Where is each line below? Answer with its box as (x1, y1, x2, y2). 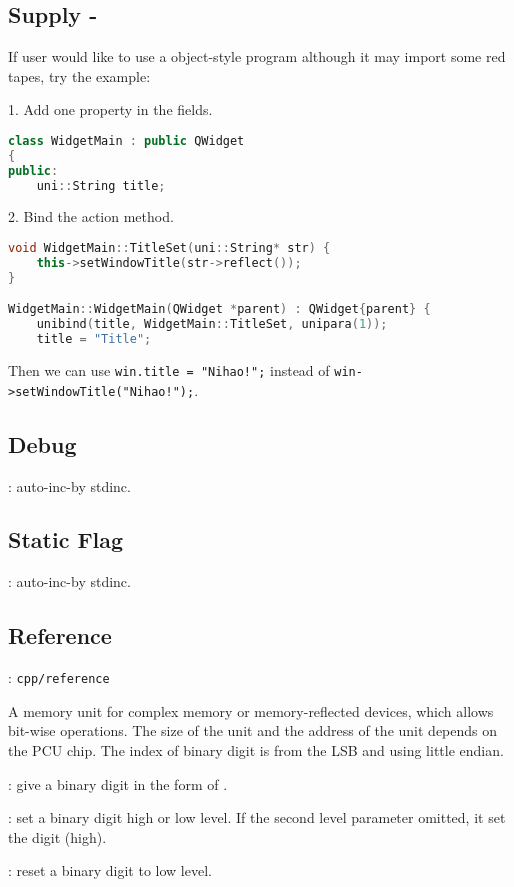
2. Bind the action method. (8, 206, 174, 227)
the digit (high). (8, 826, 107, 847)
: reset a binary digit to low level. (8, 860, 212, 881)
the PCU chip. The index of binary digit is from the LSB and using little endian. (8, 739, 504, 760)
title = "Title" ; (36, 332, 152, 347)
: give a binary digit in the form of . (8, 773, 228, 794)
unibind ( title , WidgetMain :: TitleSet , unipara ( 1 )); (36, 317, 388, 332)
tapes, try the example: (8, 65, 151, 86)
